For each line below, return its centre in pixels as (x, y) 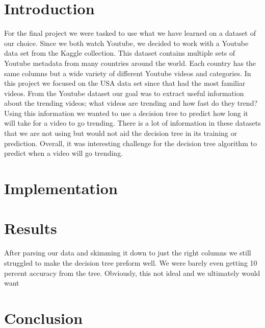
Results (31, 228)
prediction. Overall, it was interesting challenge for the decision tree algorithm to (130, 143)
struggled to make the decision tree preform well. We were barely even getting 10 (131, 262)
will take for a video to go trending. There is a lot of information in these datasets (132, 123)
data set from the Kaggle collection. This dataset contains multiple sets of (120, 53)
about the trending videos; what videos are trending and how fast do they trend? (131, 103)
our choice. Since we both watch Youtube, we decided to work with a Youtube (126, 43)
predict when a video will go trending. (64, 153)
